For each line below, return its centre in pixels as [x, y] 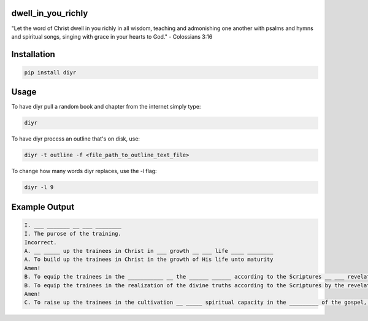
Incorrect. [40, 242]
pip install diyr [50, 72]
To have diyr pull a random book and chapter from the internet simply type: [106, 107]
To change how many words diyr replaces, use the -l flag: [84, 171]
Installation [33, 54]
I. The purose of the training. [73, 234]
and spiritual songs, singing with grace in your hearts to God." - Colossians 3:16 [112, 36]
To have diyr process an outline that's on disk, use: [76, 139]
